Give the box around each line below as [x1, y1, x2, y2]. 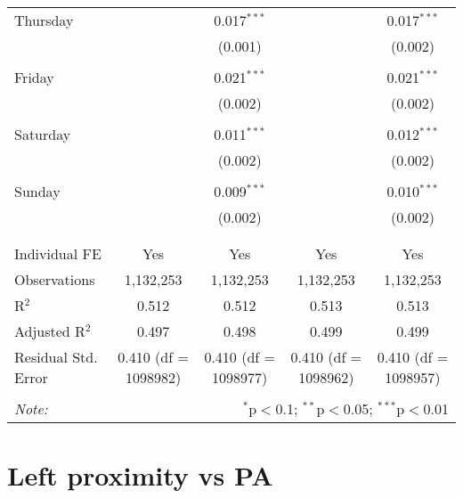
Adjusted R [14, 321, 85, 341]
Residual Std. [14, 347, 98, 367]
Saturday [14, 124, 71, 144]
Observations [14, 269, 95, 290]
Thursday [14, 10, 74, 30]
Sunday [14, 181, 61, 201]
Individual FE [14, 243, 102, 264]
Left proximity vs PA [7, 457, 273, 494]
